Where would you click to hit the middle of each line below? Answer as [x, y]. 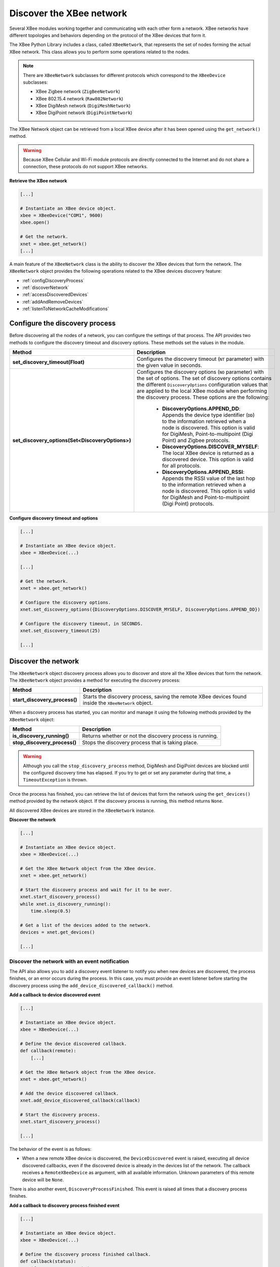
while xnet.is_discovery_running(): [66, 904]
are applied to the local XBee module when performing [202, 391]
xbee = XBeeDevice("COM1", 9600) [62, 215]
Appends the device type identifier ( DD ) [209, 415]
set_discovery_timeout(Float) [48, 362]
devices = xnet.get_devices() [57, 932]
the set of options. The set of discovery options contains [204, 378]
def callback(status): [48, 1261]
